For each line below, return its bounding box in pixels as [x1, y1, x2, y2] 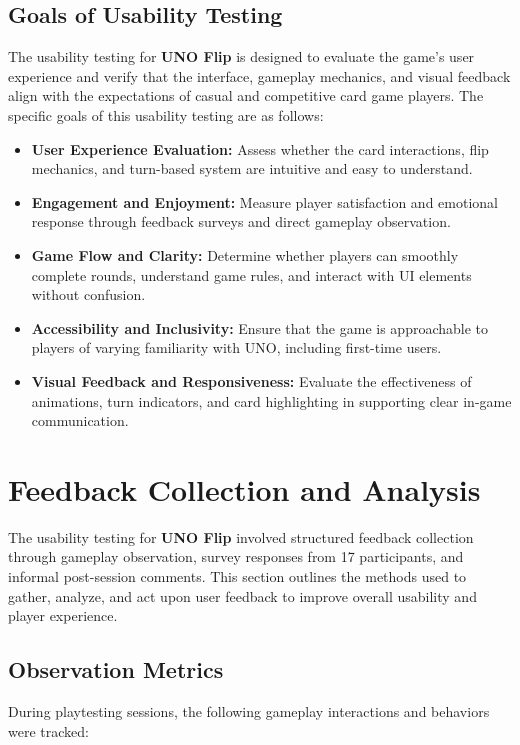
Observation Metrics [8, 654, 224, 685]
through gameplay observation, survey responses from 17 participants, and [8, 546, 464, 567]
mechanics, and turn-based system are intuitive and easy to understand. [31, 158, 473, 179]
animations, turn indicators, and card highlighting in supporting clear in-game [31, 390, 512, 411]
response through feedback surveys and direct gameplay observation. [31, 211, 451, 232]
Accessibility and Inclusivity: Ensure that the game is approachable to [31, 317, 489, 338]
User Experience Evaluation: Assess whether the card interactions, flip [31, 138, 489, 159]
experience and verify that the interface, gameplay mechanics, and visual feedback [8, 65, 511, 86]
